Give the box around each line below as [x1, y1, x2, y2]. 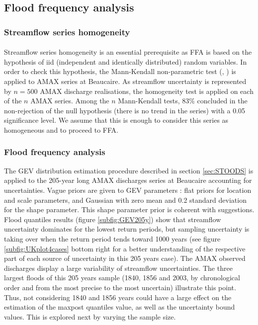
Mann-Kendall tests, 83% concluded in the [118, 95, 248, 106]
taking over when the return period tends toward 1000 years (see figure [4, 233, 221, 244]
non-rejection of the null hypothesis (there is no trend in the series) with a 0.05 [4, 105, 246, 115]
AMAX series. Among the [30, 95, 109, 106]
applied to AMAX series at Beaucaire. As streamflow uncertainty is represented [4, 76, 247, 86]
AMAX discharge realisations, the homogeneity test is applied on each [40, 85, 254, 96]
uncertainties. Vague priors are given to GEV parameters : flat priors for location [4, 184, 252, 195]
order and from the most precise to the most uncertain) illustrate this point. [4, 282, 236, 292]
